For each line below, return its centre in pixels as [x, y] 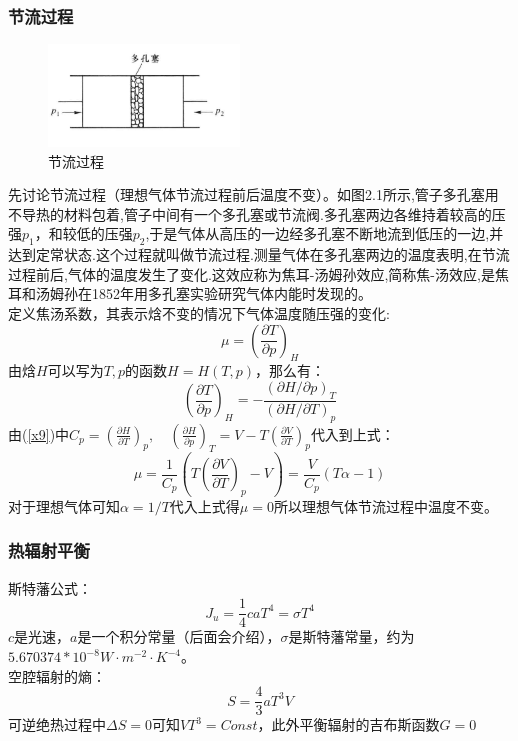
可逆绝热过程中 [57, 724]
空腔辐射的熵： [57, 675]
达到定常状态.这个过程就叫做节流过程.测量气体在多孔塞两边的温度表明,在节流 [259, 254]
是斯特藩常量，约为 [351, 636]
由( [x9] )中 [39, 433]
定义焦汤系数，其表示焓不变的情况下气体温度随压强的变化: [199, 312]
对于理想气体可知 [64, 505]
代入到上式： [352, 433]
